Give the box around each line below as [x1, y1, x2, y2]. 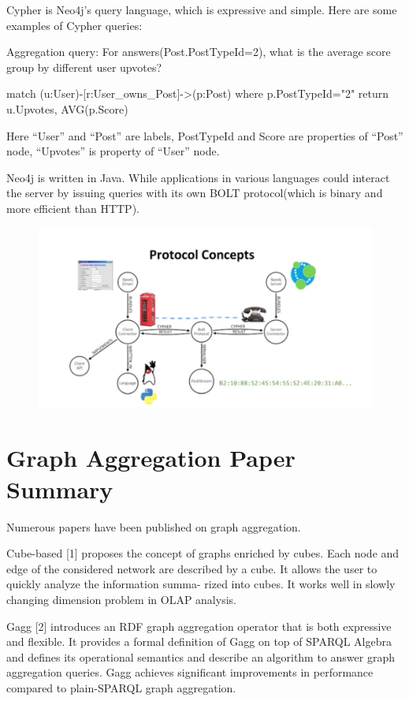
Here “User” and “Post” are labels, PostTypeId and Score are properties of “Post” [6, 127, 403, 144]
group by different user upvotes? [6, 58, 162, 75]
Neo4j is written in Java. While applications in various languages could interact [6, 169, 390, 185]
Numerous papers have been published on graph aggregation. [6, 518, 301, 535]
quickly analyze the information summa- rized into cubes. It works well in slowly [6, 576, 396, 592]
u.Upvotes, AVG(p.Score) [6, 100, 128, 117]
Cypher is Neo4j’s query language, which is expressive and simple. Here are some [6, 2, 397, 17]
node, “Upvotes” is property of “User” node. [6, 143, 220, 159]
